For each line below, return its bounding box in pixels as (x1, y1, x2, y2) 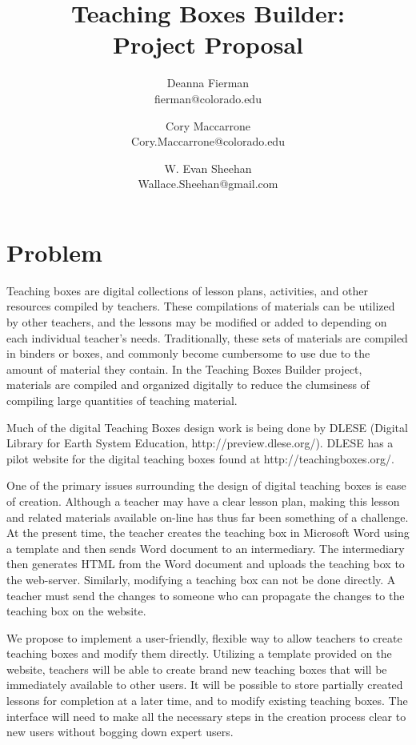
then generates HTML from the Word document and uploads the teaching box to (6, 555, 405, 572)
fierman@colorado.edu (154, 90, 262, 106)
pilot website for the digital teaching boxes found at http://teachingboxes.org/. (6, 450, 394, 467)
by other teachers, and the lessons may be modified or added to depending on (6, 314, 387, 330)
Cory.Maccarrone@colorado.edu (131, 133, 285, 150)
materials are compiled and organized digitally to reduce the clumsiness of (6, 376, 370, 393)
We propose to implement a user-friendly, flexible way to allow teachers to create (6, 629, 402, 646)
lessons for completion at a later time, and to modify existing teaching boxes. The (6, 692, 408, 709)
